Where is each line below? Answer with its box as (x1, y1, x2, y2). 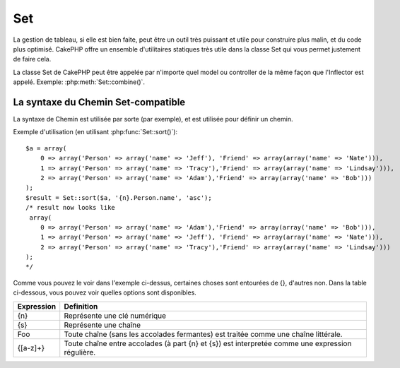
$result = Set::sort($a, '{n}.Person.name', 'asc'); (25, 194, 212, 201)
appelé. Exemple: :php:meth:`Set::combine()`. (13, 78, 145, 86)
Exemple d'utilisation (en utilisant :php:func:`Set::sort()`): (13, 128, 178, 136)
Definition (64, 301, 98, 311)
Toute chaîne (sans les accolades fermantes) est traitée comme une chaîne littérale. (64, 329, 343, 339)
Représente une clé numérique (64, 311, 166, 321)
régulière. (64, 347, 96, 357)
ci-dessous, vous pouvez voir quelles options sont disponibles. (13, 288, 197, 297)
